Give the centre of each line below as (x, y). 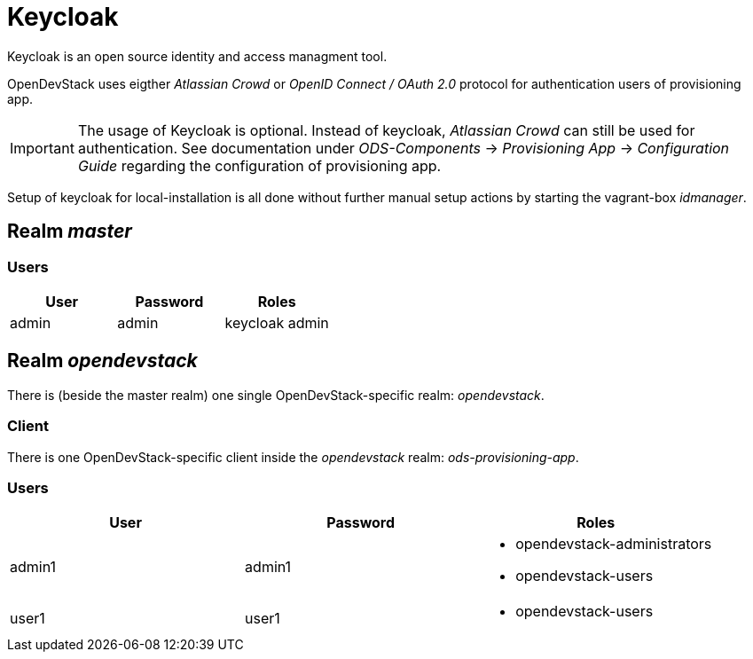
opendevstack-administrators (614, 544)
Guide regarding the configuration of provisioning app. (259, 165)
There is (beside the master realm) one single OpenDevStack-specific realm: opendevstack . (276, 395)
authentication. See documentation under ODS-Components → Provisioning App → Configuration (404, 148)
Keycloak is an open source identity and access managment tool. (197, 56)
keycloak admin (277, 322)
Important (42, 148)
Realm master (70, 231)
